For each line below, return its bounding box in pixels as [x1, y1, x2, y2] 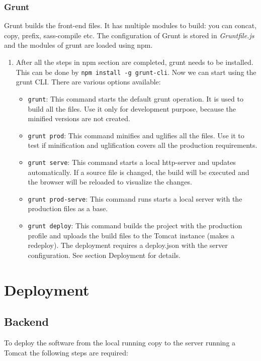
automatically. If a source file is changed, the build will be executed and [28, 166, 249, 177]
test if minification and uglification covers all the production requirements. [28, 140, 257, 150]
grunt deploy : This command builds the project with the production [28, 220, 242, 231]
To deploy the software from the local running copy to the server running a [4, 337, 236, 348]
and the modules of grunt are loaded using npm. [4, 40, 153, 50]
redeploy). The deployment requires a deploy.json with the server [28, 240, 228, 250]
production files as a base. [28, 203, 108, 214]
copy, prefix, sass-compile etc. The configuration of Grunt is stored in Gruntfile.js [4, 30, 254, 40]
